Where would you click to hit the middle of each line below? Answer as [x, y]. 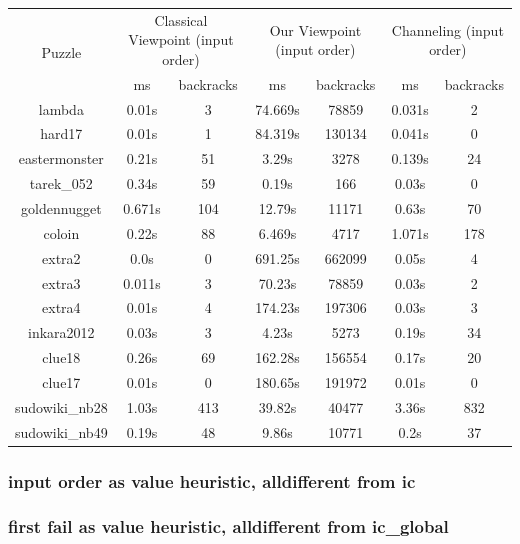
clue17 [61, 381]
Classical [181, 19]
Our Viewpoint [315, 29]
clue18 [61, 357]
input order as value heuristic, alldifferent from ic [212, 480]
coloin [61, 232]
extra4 [61, 307]
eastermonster [61, 158]
